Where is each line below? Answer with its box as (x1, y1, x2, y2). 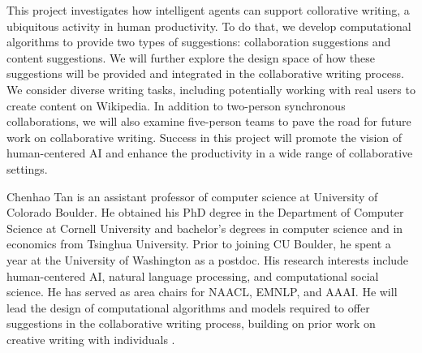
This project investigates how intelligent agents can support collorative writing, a (6, 2, 410, 18)
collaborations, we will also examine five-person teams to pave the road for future (6, 113, 411, 130)
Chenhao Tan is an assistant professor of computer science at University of (6, 187, 378, 204)
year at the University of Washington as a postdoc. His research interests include (6, 251, 409, 268)
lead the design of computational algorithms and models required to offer (6, 299, 370, 316)
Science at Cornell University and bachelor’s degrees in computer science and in (6, 219, 403, 236)
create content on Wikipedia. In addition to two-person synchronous (6, 97, 346, 114)
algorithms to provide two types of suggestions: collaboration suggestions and (6, 33, 391, 50)
